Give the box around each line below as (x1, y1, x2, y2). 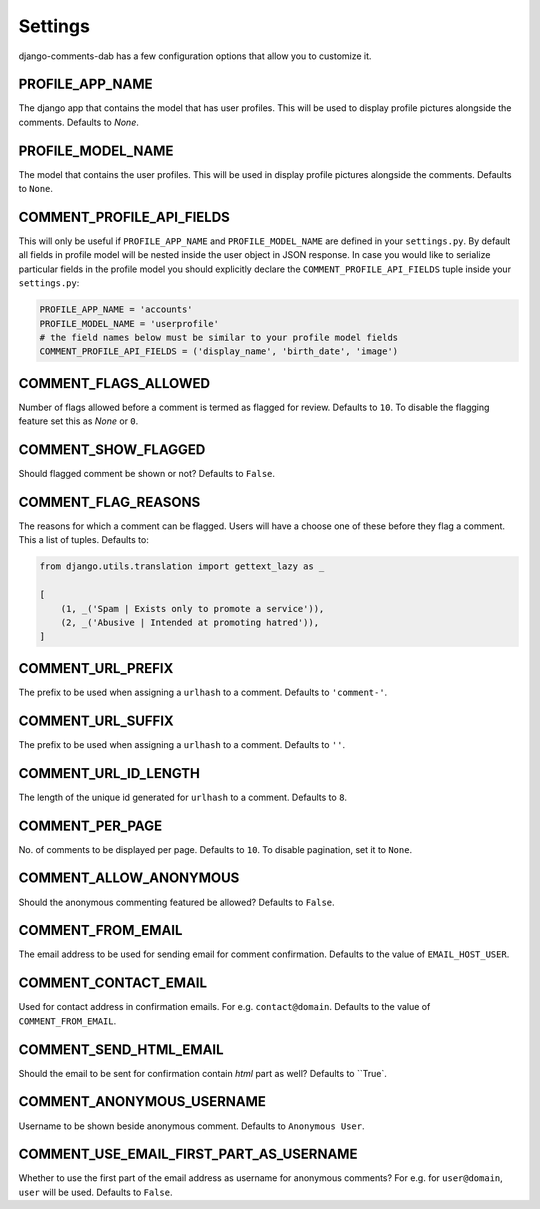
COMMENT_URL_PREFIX (18, 660, 174, 677)
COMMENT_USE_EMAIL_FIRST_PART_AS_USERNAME (18, 1146, 358, 1163)
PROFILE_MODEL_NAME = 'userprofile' (39, 318, 220, 329)
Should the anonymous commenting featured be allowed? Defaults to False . (18, 896, 335, 908)
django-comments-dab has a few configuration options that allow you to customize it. (18, 50, 372, 62)
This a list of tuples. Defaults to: (18, 534, 149, 546)
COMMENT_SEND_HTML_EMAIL (18, 1041, 224, 1058)
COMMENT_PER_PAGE (18, 817, 163, 834)
